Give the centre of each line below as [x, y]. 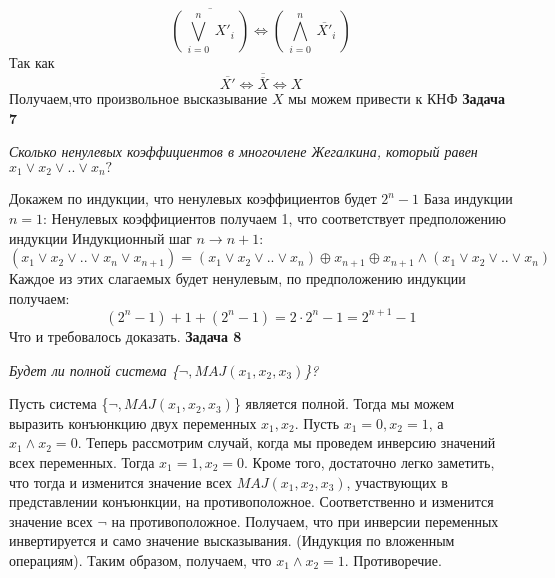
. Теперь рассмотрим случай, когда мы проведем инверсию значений [286, 442]
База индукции [468, 198]
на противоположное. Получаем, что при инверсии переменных [305, 520]
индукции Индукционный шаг [100, 237]
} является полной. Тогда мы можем [344, 403]
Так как [32, 62]
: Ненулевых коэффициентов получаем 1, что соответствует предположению [274, 218]
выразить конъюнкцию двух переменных [133, 422]
